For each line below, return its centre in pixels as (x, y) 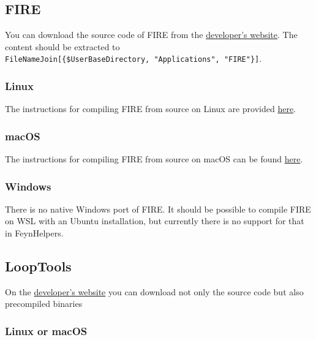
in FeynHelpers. (34, 233)
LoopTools (38, 266)
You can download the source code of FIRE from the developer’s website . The (151, 35)
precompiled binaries (44, 304)
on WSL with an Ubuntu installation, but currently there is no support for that (155, 221)
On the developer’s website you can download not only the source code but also (154, 291)
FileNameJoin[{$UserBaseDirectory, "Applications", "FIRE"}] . (134, 59)
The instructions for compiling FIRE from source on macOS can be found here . (154, 159)
